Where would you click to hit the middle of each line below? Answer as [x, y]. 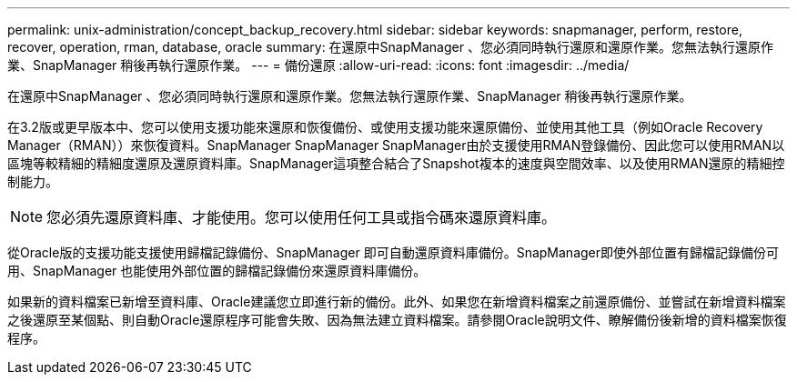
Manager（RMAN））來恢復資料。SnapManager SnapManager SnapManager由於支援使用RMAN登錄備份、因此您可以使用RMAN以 [396, 145]
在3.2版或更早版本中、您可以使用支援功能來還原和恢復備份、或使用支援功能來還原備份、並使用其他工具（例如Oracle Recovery [385, 127]
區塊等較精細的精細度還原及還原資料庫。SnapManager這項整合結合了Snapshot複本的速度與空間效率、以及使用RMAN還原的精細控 [396, 163]
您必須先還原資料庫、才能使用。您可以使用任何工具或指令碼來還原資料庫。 [302, 217]
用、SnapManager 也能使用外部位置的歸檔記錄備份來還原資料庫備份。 [217, 271]
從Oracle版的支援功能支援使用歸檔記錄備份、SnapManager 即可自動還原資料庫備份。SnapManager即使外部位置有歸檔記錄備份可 [393, 252]
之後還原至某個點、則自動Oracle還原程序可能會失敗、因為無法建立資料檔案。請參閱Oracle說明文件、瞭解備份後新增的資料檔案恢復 [397, 320]
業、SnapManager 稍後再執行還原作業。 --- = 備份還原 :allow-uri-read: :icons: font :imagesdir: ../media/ [318, 65]
